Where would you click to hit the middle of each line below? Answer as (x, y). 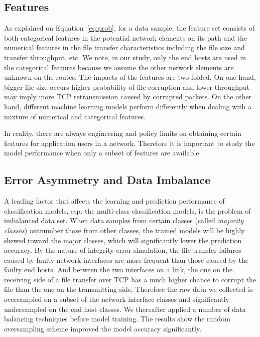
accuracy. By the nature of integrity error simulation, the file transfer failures (123, 250)
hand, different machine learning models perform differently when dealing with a (128, 106)
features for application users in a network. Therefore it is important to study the (129, 143)
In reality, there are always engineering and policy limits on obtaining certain (123, 133)
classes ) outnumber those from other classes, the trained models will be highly (124, 230)
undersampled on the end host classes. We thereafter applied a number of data (125, 309)
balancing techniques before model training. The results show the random (117, 319)
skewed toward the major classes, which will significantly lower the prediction (123, 240)
